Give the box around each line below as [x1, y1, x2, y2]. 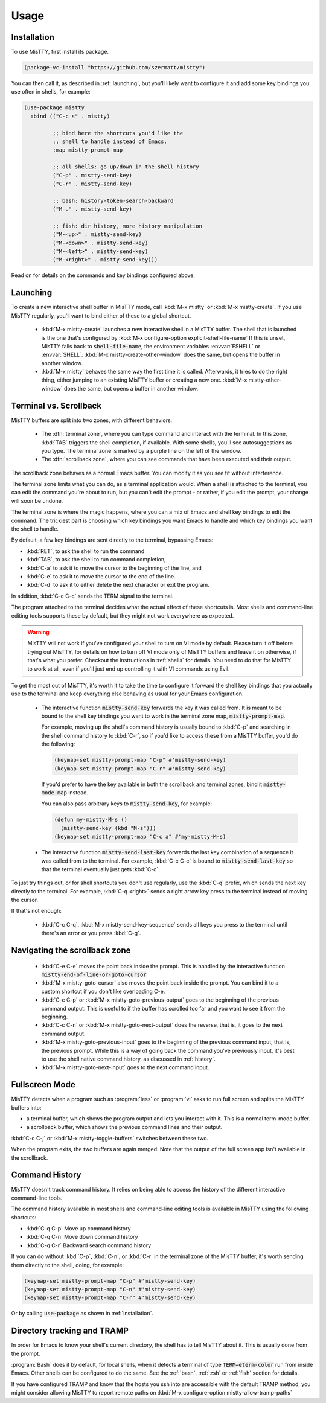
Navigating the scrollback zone [11, 945, 131, 956]
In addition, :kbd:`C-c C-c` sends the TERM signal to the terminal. [11, 592, 174, 599]
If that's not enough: [11, 907, 62, 915]
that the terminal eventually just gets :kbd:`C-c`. [41, 865, 160, 872]
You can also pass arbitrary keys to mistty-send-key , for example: [41, 800, 213, 807]
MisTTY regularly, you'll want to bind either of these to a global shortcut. [11, 312, 191, 319]
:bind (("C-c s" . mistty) [30, 112, 110, 120]
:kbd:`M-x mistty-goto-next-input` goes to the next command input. [41, 1064, 209, 1071]
